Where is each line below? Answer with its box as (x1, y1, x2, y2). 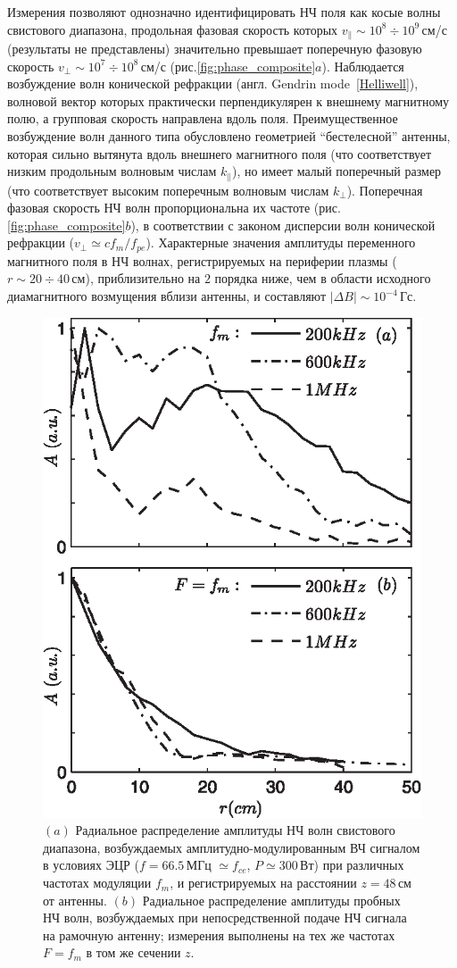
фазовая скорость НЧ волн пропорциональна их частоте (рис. (7, 198, 341, 217)
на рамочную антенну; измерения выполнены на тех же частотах (43, 925, 395, 944)
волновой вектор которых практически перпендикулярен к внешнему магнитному (7, 91, 450, 110)
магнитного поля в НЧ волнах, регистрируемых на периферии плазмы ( (7, 251, 397, 270)
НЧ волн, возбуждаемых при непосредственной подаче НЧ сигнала (43, 908, 407, 927)
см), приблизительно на (71, 269, 201, 288)
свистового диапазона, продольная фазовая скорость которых (7, 20, 338, 38)
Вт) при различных (300, 855, 404, 874)
